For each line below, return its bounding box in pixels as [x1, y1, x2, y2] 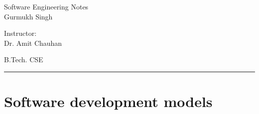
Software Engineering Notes [4, 1, 89, 11]
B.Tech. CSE [4, 54, 43, 65]
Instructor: [4, 28, 37, 38]
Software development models [4, 91, 213, 112]
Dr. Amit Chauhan [4, 37, 62, 48]
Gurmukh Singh [4, 11, 53, 21]
